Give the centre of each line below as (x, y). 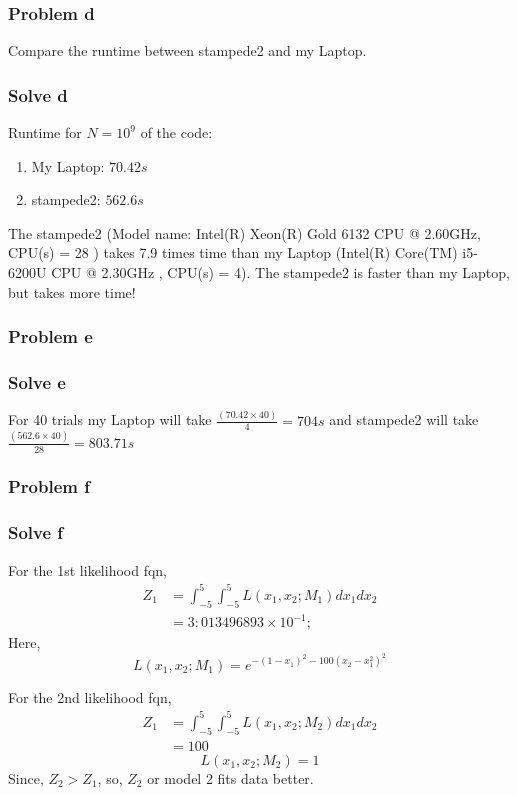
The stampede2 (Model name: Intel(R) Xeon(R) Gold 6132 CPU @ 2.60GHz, (244, 232)
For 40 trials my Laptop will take (110, 419)
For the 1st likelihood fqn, (88, 569)
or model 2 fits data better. (230, 777)
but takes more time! (72, 291)
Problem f (49, 486)
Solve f (36, 532)
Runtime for (45, 132)
